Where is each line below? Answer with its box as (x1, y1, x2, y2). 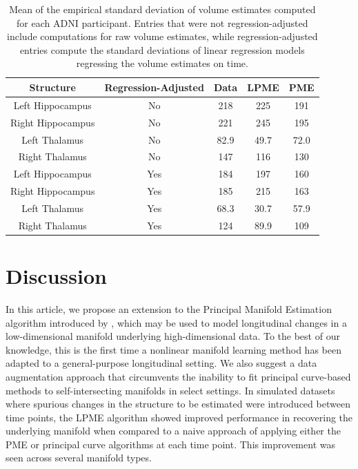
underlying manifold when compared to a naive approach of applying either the (6, 423, 341, 438)
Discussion (6, 262, 107, 289)
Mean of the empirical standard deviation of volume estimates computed (9, 2, 316, 16)
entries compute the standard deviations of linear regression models (19, 42, 305, 57)
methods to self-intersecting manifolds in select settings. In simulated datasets (6, 383, 335, 397)
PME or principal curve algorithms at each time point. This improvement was (6, 437, 335, 451)
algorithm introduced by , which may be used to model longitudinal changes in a (6, 315, 347, 329)
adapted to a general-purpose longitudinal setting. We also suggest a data (6, 356, 317, 370)
